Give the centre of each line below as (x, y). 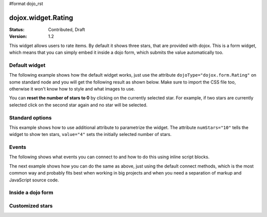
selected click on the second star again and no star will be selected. (78, 105)
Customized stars (31, 206)
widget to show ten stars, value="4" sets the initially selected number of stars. (90, 134)
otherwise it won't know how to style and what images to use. (72, 89)
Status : (17, 29)
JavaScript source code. (34, 180)
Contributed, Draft (67, 29)
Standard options (30, 118)
